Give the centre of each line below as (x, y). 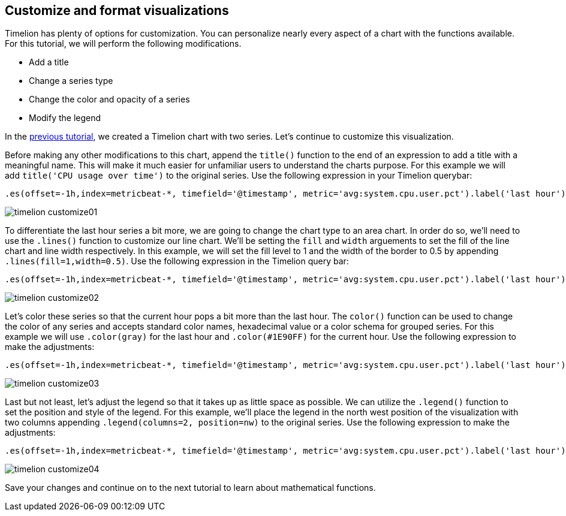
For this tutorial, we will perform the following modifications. (123, 44)
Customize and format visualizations (117, 10)
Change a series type (71, 81)
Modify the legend (65, 118)
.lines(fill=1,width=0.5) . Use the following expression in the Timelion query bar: (177, 261)
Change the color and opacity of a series (109, 99)
